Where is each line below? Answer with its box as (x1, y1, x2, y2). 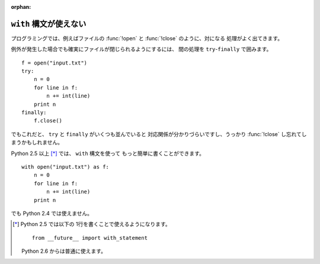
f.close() (33, 117, 62, 124)
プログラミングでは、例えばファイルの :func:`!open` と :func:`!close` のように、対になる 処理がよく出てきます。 (11, 34, 283, 41)
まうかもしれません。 (11, 139, 63, 146)
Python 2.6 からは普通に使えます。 (21, 247, 107, 255)
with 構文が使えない (11, 18, 87, 29)
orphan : (11, 4, 31, 10)
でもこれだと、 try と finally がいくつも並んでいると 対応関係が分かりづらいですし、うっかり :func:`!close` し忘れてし (11, 130, 307, 137)
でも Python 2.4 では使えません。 (11, 210, 93, 217)
